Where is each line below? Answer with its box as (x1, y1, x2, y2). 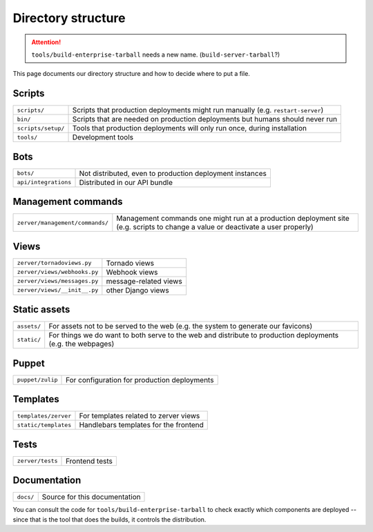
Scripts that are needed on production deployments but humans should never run (72, 115, 338, 124)
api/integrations (17, 179, 72, 186)
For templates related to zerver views (79, 411, 200, 421)
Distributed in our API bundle (79, 177, 173, 187)
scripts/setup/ (17, 124, 65, 132)
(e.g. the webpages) (48, 339, 115, 348)
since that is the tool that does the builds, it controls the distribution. (12, 515, 207, 524)
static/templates (17, 421, 72, 428)
